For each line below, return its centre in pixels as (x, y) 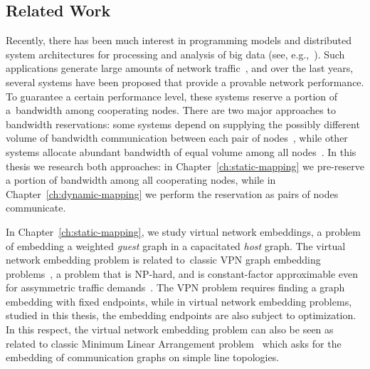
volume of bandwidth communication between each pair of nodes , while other (177, 138)
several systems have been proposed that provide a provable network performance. (185, 82)
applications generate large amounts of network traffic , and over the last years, (180, 68)
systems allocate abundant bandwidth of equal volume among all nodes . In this (181, 151)
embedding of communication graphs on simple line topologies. (143, 357)
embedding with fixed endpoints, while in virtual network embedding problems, (179, 301)
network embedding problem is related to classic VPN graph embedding (163, 260)
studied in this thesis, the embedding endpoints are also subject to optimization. (181, 315)
